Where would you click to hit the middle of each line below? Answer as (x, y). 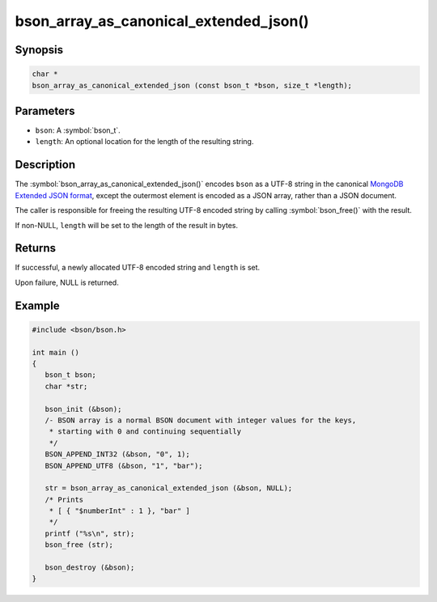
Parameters (45, 110)
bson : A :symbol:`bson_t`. (78, 130)
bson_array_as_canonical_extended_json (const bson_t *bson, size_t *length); (192, 85)
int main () (56, 352)
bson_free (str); (79, 545)
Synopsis (39, 50)
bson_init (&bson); (83, 409)
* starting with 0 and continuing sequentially (145, 432)
